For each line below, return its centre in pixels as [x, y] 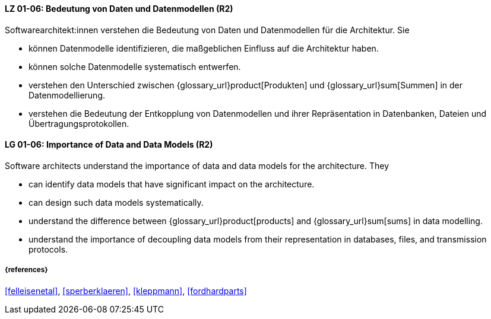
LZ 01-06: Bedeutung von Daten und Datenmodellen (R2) [119, 9]
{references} [26, 270]
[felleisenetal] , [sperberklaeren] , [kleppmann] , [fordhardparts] [126, 291]
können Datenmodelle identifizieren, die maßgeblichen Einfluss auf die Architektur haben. [204, 48]
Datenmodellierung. [67, 95]
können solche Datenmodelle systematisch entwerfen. [135, 66]
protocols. [48, 249]
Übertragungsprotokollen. [79, 123]
